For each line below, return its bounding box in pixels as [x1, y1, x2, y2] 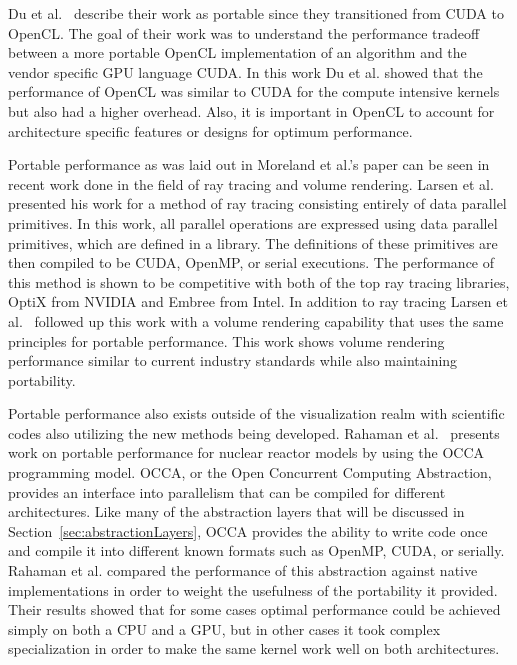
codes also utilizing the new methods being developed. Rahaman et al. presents [8, 422, 500, 443]
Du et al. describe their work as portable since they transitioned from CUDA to [8, 3, 504, 23]
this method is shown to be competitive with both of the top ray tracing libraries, [8, 271, 510, 292]
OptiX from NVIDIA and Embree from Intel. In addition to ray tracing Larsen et [8, 291, 508, 312]
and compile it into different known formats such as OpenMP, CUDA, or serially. [8, 540, 505, 561]
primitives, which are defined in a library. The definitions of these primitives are [8, 232, 498, 253]
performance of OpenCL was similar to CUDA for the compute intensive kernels [8, 81, 500, 102]
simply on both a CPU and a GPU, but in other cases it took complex [8, 618, 441, 639]
